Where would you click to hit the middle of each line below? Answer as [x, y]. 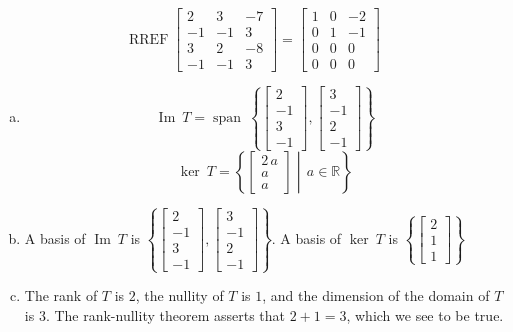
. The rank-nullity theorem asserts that [165, 314]
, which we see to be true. [425, 314]
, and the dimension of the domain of [376, 295]
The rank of [61, 295]
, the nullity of [179, 295]
